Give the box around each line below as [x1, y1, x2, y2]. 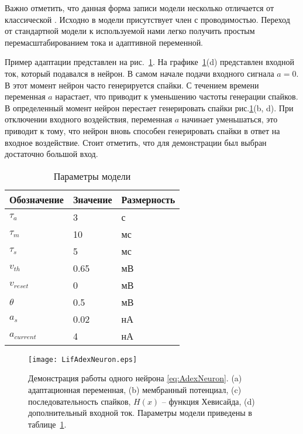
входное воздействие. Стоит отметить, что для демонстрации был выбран [5, 136, 267, 148]
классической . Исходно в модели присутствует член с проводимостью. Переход [5, 13, 290, 25]
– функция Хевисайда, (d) [161, 395, 255, 407]
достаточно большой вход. [5, 148, 98, 160]
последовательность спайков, [28, 395, 131, 407]
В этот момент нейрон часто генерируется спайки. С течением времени [5, 78, 259, 91]
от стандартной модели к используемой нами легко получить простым [5, 25, 255, 37]
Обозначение [9, 192, 64, 206]
